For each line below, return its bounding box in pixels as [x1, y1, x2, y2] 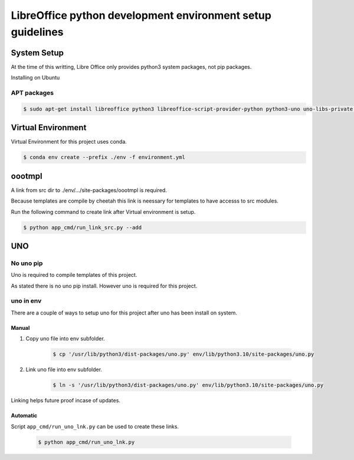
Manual [11, 324, 30, 331]
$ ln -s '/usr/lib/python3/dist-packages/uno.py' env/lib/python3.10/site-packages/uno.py [53, 382, 324, 389]
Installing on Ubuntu [11, 74, 60, 81]
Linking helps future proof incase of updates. [11, 397, 121, 404]
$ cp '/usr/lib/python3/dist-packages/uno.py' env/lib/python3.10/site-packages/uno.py [53, 351, 314, 358]
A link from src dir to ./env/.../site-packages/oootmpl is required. [11, 186, 168, 194]
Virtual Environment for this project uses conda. [11, 138, 127, 145]
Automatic [11, 412, 38, 419]
